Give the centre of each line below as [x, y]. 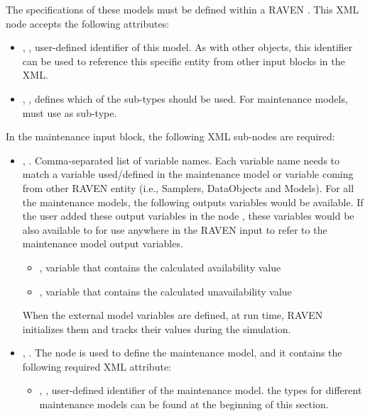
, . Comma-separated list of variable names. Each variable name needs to [181, 160]
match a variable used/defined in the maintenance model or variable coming [188, 174]
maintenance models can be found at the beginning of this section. [184, 404]
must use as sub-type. [70, 112]
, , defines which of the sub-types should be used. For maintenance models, [185, 98]
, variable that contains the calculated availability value [160, 267]
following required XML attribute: [97, 366]
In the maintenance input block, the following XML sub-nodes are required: [170, 136]
